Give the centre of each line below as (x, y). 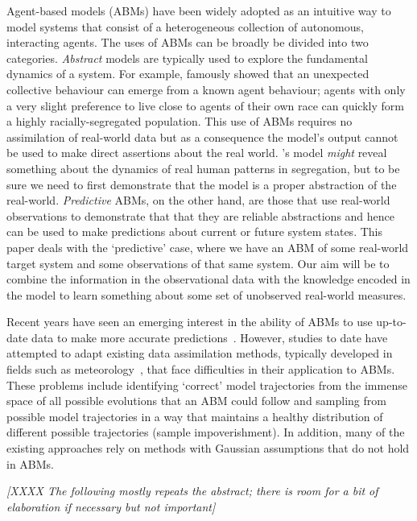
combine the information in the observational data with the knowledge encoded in (208, 279)
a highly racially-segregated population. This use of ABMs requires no (180, 121)
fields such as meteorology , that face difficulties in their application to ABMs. (201, 369)
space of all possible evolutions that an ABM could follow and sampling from (196, 401)
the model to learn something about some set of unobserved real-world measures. (206, 294)
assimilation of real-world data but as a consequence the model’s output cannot (202, 136)
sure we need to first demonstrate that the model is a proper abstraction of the (202, 184)
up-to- (391, 322)
